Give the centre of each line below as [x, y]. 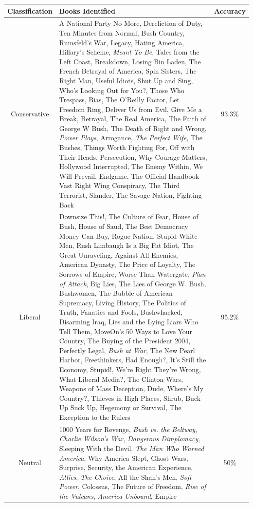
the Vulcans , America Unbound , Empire [118, 496]
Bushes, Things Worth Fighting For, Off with [127, 147]
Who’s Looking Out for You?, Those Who [122, 90]
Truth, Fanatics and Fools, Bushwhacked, [121, 312]
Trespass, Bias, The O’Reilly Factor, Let [119, 100]
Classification [30, 10]
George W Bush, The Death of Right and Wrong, [133, 128]
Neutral [30, 462]
